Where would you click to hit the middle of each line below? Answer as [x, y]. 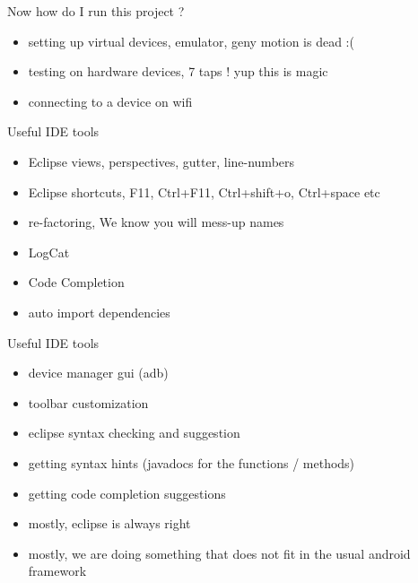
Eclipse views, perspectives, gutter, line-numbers [161, 161]
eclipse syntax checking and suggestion [134, 433]
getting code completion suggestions [127, 493]
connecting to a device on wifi [110, 101]
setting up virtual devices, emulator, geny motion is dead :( [191, 41]
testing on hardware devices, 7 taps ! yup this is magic [178, 71]
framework [57, 571]
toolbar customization [88, 402]
